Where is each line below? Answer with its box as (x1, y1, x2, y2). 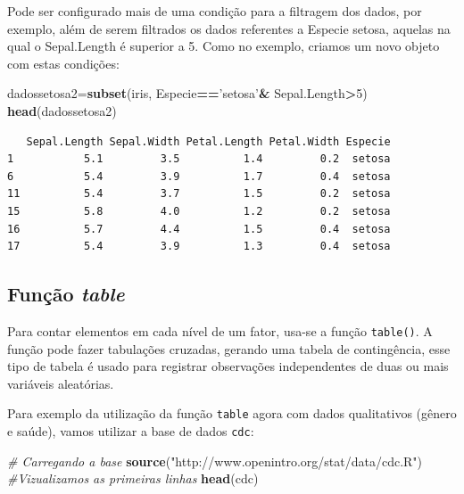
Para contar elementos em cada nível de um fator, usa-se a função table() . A (7, 321, 433, 340)
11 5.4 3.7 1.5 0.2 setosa (7, 187, 391, 201)
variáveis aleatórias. (7, 374, 114, 392)
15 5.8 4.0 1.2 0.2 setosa (7, 204, 391, 218)
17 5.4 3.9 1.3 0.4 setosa (7, 240, 391, 253)
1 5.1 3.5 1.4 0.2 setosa (7, 152, 391, 166)
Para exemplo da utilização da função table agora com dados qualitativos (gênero (7, 404, 457, 423)
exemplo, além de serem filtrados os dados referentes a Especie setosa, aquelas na (7, 19, 451, 37)
